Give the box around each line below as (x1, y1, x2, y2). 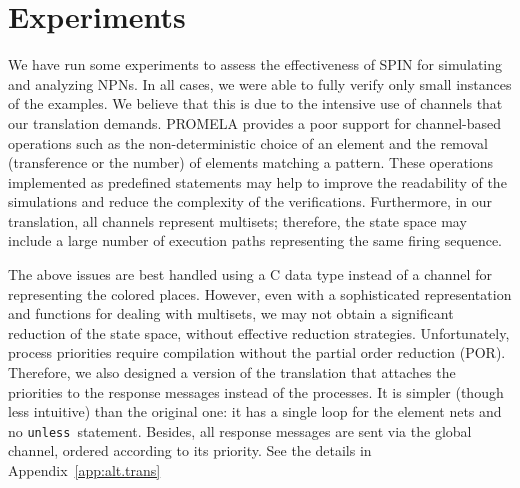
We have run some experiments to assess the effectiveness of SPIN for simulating (8, 54, 503, 75)
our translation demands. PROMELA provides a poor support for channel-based (8, 112, 502, 133)
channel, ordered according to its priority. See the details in (8, 440, 372, 461)
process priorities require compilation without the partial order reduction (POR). (8, 342, 506, 363)
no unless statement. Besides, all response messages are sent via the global (8, 420, 472, 441)
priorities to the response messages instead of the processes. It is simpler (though (8, 381, 504, 402)
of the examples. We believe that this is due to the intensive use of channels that (8, 93, 503, 114)
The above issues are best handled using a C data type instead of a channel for (8, 264, 492, 285)
